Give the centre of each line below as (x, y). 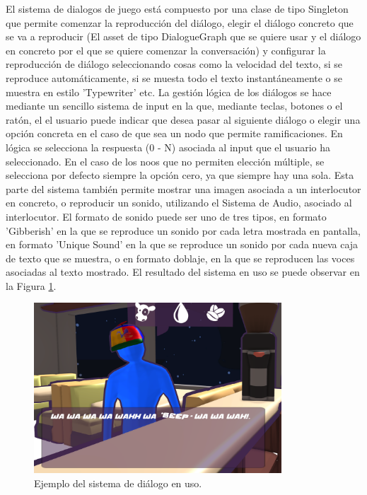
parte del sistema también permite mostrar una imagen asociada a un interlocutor (183, 188)
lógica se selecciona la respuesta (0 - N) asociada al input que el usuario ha (168, 147)
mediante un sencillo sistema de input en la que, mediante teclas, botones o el (174, 106)
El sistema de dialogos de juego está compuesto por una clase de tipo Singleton (177, 8)
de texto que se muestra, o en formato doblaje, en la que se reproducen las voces (180, 258)
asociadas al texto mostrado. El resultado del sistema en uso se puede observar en (183, 272)
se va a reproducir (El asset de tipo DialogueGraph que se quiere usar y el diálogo (183, 36)
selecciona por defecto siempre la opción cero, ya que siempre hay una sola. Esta (180, 175)
